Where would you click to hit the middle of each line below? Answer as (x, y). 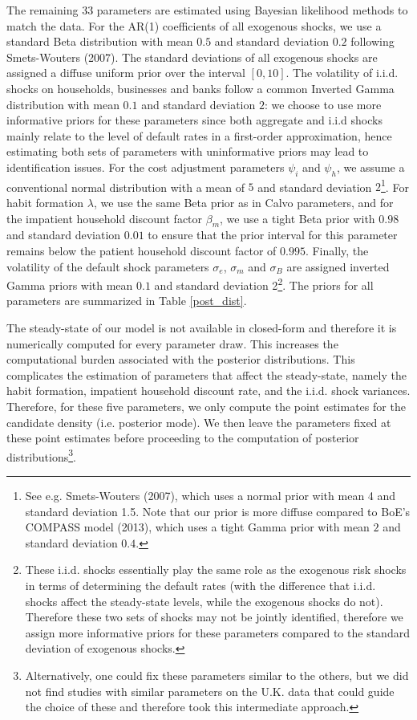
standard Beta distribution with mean (100, 41)
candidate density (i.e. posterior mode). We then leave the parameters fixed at (199, 422)
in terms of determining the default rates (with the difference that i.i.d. (200, 585)
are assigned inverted (338, 266)
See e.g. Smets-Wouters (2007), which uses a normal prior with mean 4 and (211, 495)
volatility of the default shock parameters (108, 266)
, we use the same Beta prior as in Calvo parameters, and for (243, 202)
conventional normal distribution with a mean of (126, 187)
